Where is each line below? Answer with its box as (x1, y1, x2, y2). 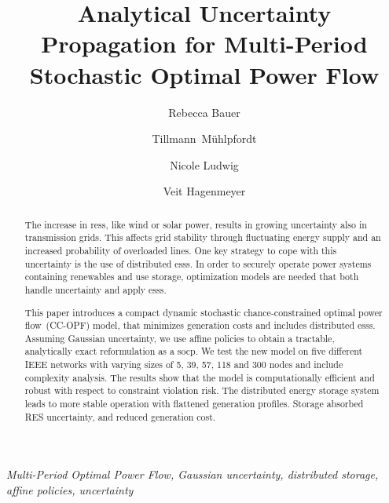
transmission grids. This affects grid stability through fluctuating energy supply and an (24, 231, 381, 244)
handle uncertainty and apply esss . (24, 282, 167, 296)
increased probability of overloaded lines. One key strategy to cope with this (24, 243, 337, 257)
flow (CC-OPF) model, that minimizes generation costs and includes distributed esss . (24, 319, 376, 332)
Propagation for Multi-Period (41, 27, 368, 60)
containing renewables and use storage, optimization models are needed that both (24, 270, 359, 283)
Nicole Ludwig (170, 156, 239, 173)
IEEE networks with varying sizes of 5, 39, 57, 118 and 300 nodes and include (24, 358, 343, 371)
